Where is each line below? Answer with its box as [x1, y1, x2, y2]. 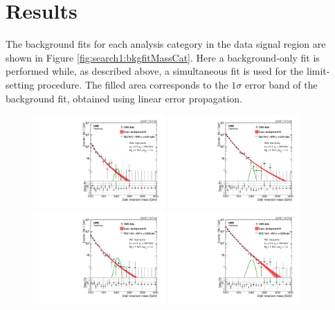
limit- [306, 64, 330, 78]
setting [6, 77, 35, 91]
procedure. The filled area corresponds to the [37, 77, 228, 91]
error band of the [244, 77, 318, 91]
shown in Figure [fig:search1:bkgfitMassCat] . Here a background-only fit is [6, 50, 320, 64]
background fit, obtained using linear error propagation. [6, 91, 242, 105]
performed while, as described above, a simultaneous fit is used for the [6, 64, 304, 78]
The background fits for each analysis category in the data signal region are [6, 37, 326, 51]
